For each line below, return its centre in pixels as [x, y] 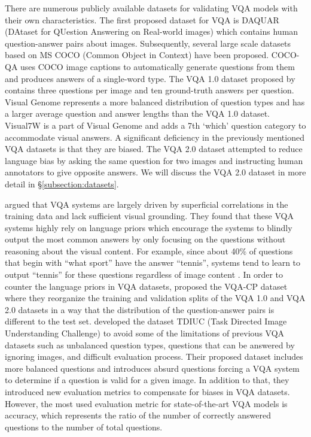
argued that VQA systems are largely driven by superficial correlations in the [147, 204]
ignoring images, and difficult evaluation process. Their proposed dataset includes [154, 356]
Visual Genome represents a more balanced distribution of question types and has [155, 101]
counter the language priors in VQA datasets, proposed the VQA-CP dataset [146, 286]
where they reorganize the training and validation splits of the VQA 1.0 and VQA [155, 298]
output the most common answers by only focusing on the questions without [145, 239]
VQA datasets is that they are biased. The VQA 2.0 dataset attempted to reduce [154, 149]
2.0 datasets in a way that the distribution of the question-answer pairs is [140, 309]
